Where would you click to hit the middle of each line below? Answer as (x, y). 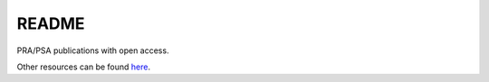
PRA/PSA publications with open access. (93, 50)
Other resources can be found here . (84, 67)
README (51, 23)
